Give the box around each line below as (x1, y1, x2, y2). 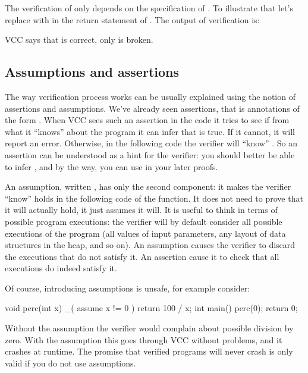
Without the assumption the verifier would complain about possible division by (5, 322, 294, 334)
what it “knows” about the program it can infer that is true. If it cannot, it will (5, 125, 295, 137)
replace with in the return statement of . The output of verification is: (5, 13, 260, 26)
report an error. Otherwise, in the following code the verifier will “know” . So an (5, 137, 297, 149)
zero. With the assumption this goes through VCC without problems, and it (5, 333, 282, 346)
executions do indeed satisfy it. (5, 262, 117, 274)
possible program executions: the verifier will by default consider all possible (5, 215, 282, 227)
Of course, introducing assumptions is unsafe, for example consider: (5, 281, 250, 294)
